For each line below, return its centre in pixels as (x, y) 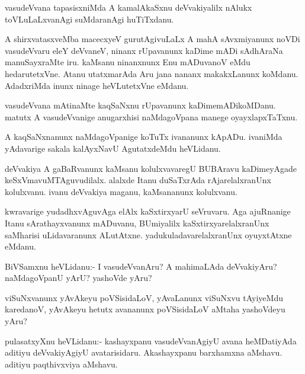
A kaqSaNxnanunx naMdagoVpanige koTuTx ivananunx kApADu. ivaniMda (144, 137)
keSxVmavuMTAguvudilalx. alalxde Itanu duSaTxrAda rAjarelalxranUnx (138, 180)
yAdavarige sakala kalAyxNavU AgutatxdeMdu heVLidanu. (113, 148)
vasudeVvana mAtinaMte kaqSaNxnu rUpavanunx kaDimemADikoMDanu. (140, 105)
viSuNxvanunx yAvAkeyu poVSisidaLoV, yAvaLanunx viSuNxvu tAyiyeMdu (144, 297)
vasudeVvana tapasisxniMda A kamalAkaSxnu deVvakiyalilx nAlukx (129, 7)
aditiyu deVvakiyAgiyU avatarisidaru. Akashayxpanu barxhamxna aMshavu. (144, 352)
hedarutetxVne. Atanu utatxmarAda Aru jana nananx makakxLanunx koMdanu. (152, 73)
